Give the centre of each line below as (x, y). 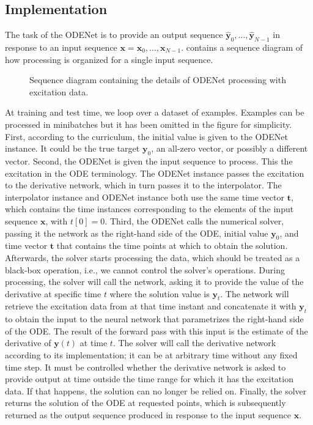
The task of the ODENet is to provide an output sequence (114, 35)
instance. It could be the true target (72, 148)
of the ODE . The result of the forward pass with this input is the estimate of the (156, 331)
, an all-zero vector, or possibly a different (230, 148)
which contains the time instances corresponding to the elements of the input (149, 209)
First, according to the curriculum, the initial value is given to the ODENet (146, 136)
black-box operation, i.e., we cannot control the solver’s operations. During (145, 269)
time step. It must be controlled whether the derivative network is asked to (145, 367)
